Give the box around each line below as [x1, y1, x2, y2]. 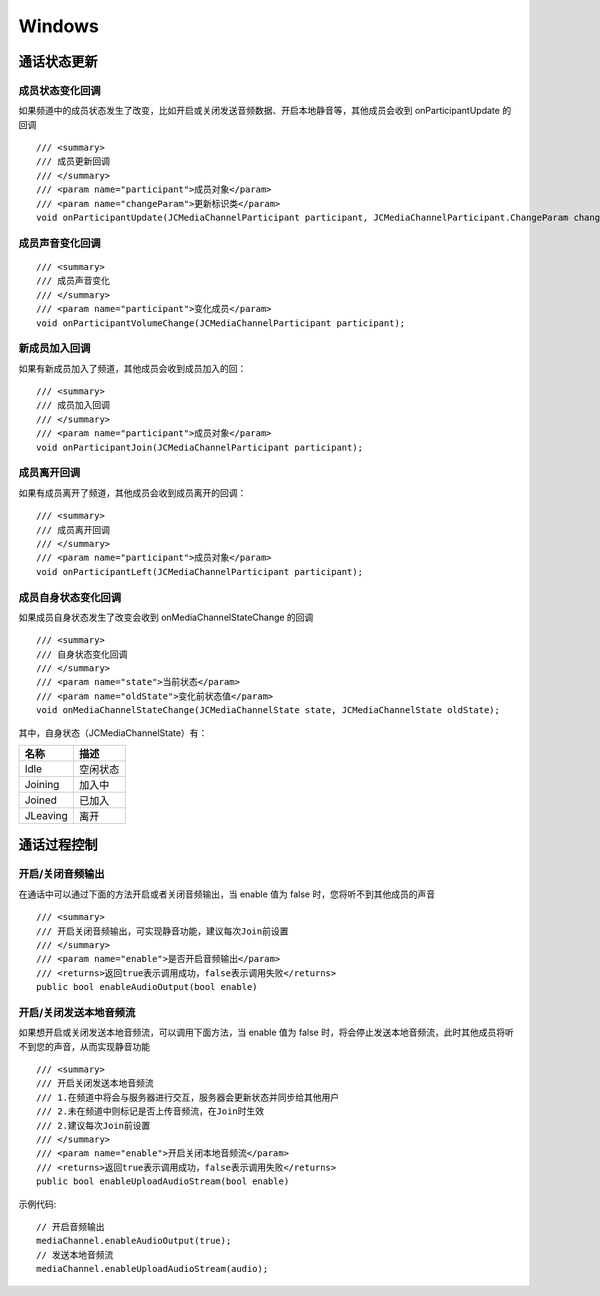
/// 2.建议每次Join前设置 [36, 1120, 151, 1131]
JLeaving [24, 809, 69, 823]
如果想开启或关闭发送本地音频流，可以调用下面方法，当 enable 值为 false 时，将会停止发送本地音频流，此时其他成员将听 [18, 1026, 514, 1039]
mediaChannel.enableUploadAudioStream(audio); [36, 1263, 269, 1275]
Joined [24, 793, 57, 807]
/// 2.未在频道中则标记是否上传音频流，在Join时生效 [36, 1106, 265, 1117]
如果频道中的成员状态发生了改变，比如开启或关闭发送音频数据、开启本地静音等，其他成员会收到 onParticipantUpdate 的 [18, 105, 512, 117]
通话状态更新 [18, 53, 98, 70]
